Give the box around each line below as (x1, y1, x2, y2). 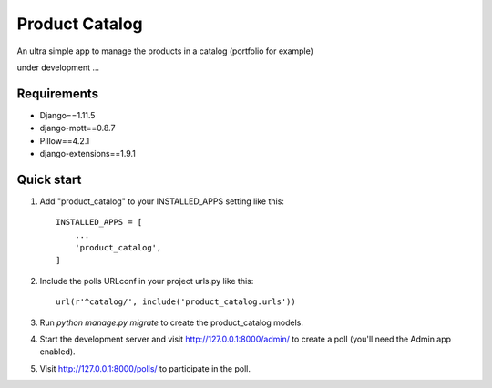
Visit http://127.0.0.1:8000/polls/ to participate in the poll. (39, 362, 251, 373)
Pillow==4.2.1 (39, 135, 90, 146)
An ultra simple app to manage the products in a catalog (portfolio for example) (16, 46, 314, 56)
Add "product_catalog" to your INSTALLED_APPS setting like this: (39, 196, 284, 207)
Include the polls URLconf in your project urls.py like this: (39, 275, 254, 286)
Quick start (16, 171, 82, 187)
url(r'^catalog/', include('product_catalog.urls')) (56, 297, 296, 307)
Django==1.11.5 (39, 109, 96, 120)
